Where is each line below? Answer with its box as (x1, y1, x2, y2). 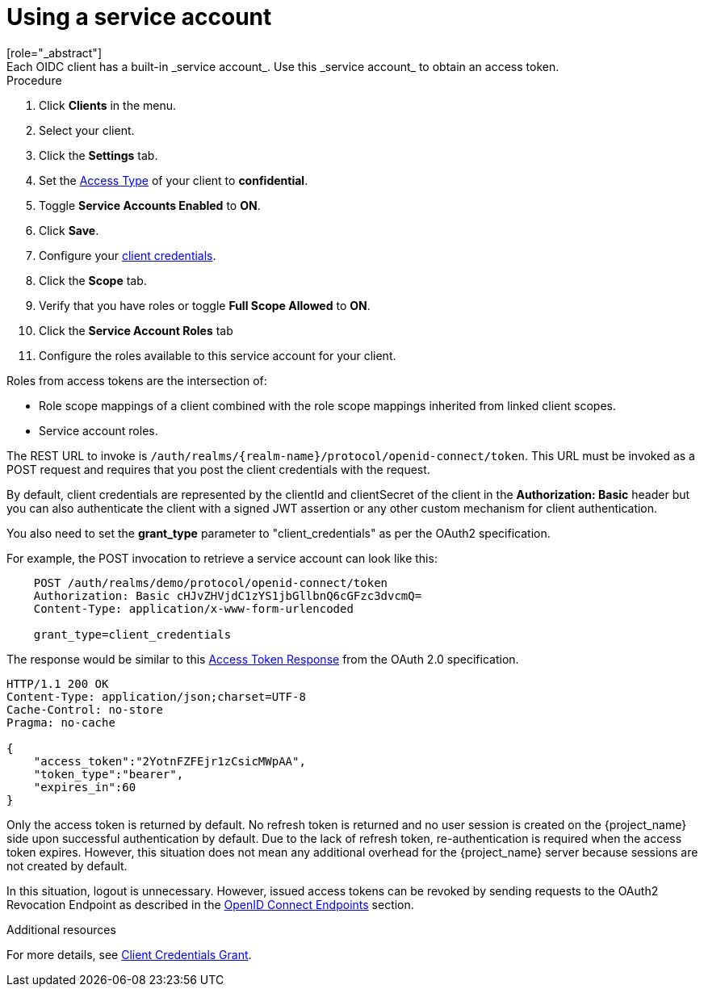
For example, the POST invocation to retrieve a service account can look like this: (6, 551, 438, 565)
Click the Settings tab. (39, 148, 158, 162)
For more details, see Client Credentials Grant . (6, 947, 252, 962)
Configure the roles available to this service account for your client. (39, 348, 396, 362)
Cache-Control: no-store (6, 702, 163, 716)
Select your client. (39, 123, 135, 137)
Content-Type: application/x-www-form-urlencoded (33, 601, 354, 615)
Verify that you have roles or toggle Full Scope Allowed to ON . (39, 298, 371, 312)
